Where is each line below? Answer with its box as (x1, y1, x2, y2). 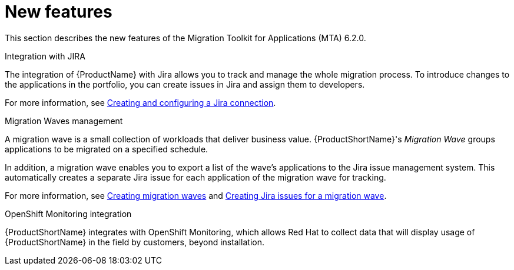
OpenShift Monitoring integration (5, 208, 132, 219)
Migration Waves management (5, 115, 123, 126)
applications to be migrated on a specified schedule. (5, 144, 208, 154)
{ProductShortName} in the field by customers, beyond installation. (5, 236, 265, 247)
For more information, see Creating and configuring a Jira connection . (5, 97, 276, 108)
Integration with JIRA (5, 51, 85, 61)
